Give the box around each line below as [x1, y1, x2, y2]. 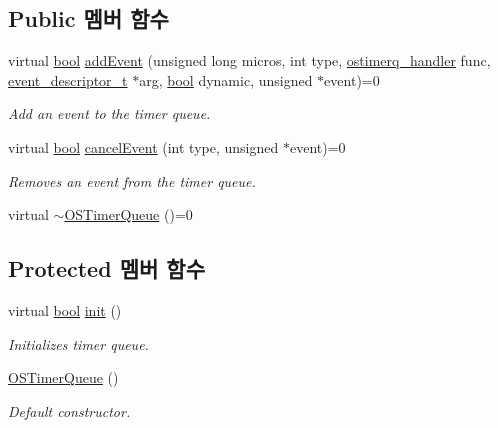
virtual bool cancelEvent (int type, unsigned [8, 136, 279, 157]
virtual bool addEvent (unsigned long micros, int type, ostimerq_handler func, [8, 50, 491, 71]
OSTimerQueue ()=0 [64, 204, 193, 225]
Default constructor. [8, 400, 131, 421]
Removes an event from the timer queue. [8, 170, 256, 191]
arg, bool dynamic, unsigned [139, 69, 313, 90]
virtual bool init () [8, 299, 122, 320]
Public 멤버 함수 [8, 3, 169, 34]
